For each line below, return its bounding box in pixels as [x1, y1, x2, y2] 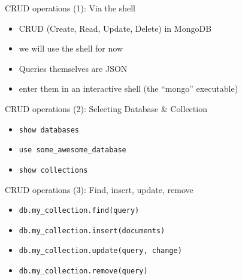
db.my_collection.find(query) [19, 206, 140, 215]
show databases [19, 125, 80, 134]
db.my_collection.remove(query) [19, 267, 148, 276]
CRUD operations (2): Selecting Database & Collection [5, 102, 207, 115]
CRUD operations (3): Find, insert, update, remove [5, 183, 193, 195]
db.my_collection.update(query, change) [19, 246, 182, 255]
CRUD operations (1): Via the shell [5, 2, 135, 14]
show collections [19, 165, 88, 174]
